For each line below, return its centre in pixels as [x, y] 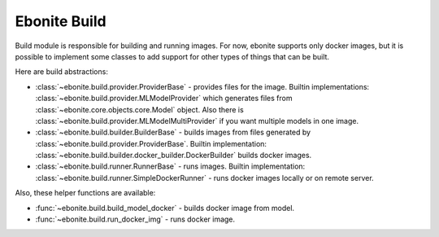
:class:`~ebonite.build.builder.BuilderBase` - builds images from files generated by [173, 132]
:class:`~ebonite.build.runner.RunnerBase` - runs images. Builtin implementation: [170, 166]
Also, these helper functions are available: [85, 193]
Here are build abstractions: [62, 72]
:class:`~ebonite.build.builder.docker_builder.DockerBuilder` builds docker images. [174, 156]
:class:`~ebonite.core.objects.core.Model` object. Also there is [139, 109]
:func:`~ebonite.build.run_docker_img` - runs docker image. [135, 219]
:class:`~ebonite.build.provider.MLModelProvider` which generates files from [164, 99]
